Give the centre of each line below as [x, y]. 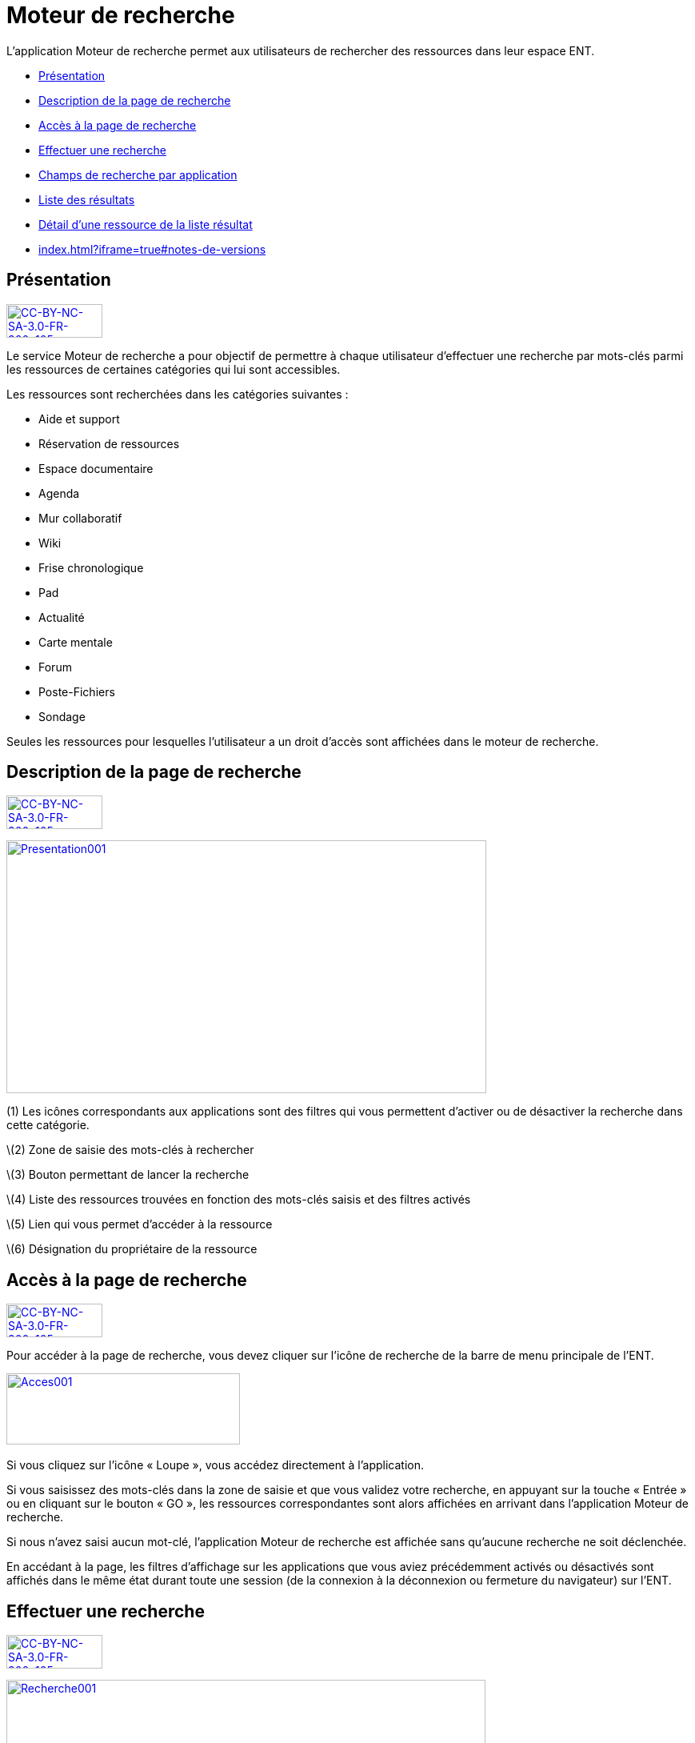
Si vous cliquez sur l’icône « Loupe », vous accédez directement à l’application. [216, 1465]
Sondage [62, 716]
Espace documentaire [96, 468]
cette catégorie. [48, 1125]
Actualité [62, 617]
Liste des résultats [87, 199]
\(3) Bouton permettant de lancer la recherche [128, 1175]
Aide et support [79, 419]
